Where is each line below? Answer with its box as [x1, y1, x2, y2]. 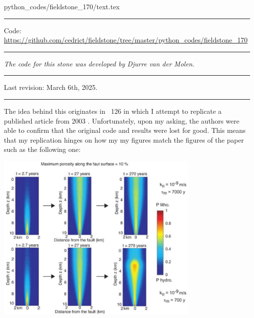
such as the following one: [4, 144, 81, 154]
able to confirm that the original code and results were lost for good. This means [4, 125, 246, 135]
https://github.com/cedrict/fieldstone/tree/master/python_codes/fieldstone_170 [4, 35, 248, 45]
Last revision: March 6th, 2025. [4, 82, 98, 92]
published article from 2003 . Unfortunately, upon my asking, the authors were [4, 115, 239, 126]
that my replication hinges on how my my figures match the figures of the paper [4, 134, 244, 145]
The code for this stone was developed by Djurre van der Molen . [4, 58, 194, 68]
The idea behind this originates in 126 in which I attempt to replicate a [4, 106, 222, 116]
